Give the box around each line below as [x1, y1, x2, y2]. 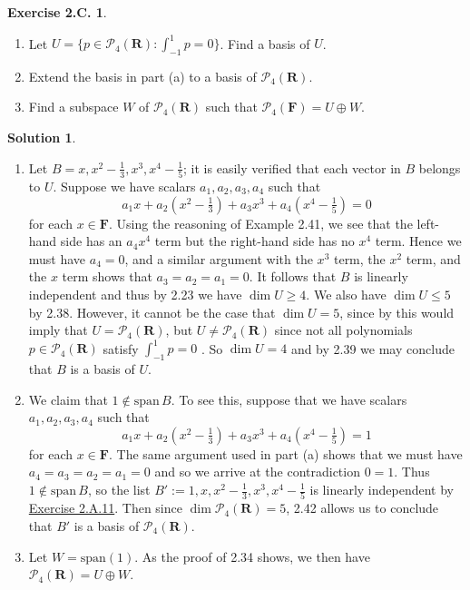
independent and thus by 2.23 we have [28, 284, 242, 303]
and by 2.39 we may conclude [290, 339, 455, 358]
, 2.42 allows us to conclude [286, 498, 439, 517]
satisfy [103, 339, 139, 358]
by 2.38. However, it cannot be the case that [28, 302, 276, 321]
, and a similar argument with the [124, 249, 313, 268]
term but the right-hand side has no [154, 231, 355, 251]
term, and [406, 249, 461, 268]
